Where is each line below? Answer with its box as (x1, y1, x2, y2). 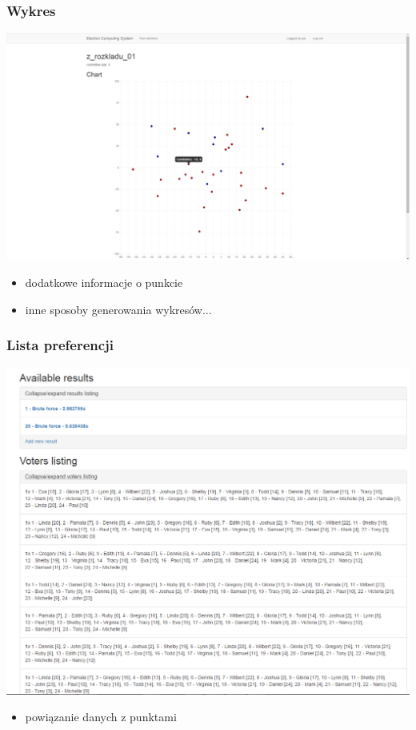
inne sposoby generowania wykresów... (25, 300, 212, 317)
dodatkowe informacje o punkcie (25, 274, 183, 291)
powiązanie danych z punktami (25, 708, 177, 725)
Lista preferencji (6, 335, 114, 355)
